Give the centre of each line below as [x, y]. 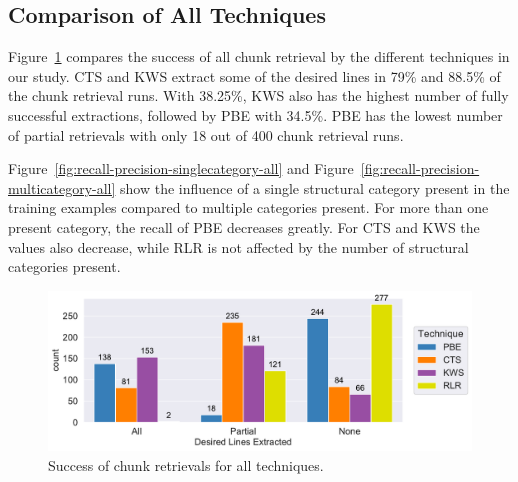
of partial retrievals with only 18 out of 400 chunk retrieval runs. [206, 134]
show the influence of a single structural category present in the [315, 187]
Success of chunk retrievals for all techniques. [186, 464]
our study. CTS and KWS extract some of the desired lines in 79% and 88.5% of [254, 75]
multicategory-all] [62, 187]
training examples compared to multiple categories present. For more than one [248, 207]
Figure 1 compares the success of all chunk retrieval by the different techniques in [259, 56]
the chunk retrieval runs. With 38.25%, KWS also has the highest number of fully [258, 95]
